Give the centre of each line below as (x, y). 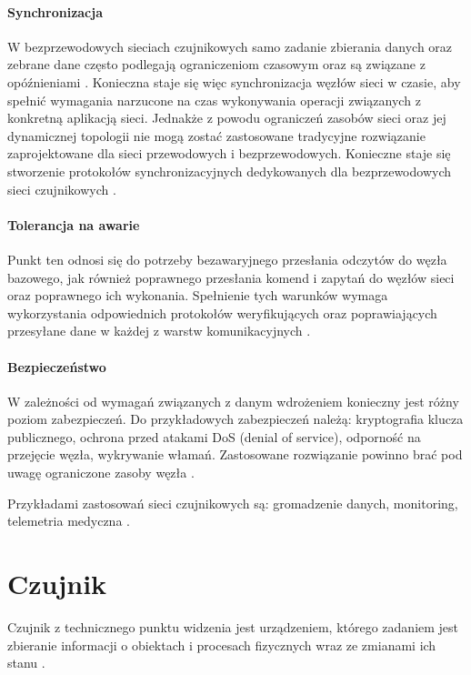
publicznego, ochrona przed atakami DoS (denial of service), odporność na (214, 436)
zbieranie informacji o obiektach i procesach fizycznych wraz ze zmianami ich (222, 645)
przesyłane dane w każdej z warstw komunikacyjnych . (159, 331)
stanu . (26, 663)
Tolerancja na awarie (74, 224)
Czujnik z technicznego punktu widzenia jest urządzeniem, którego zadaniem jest (233, 626)
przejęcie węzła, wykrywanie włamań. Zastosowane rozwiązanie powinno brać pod (235, 454)
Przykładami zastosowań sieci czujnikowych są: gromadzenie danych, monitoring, (233, 503)
